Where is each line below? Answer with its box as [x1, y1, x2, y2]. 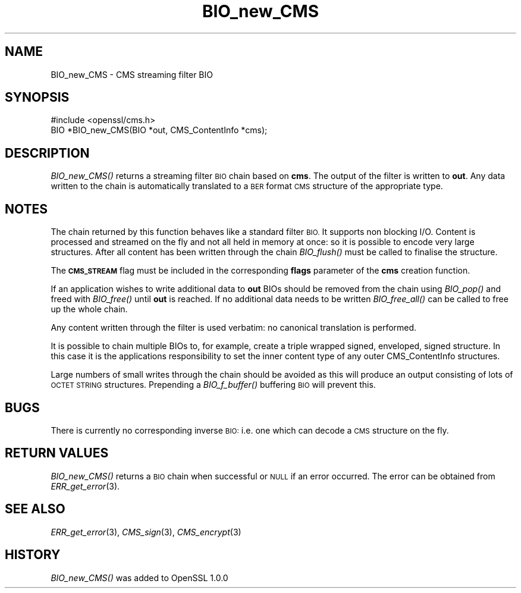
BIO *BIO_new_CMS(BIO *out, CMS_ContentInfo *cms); [51, 125, 268, 136]
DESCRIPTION [5, 145, 90, 161]
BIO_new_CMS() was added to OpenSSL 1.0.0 [51, 572, 228, 583]
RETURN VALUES [5, 445, 109, 461]
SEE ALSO [5, 501, 65, 517]
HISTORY [5, 547, 61, 563]
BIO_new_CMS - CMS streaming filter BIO [51, 69, 213, 80]
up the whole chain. [51, 304, 128, 315]
